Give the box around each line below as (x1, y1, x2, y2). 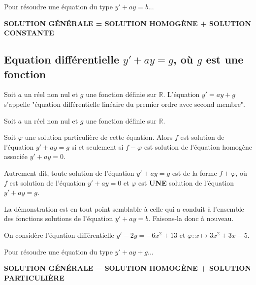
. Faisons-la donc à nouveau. (148, 213, 234, 223)
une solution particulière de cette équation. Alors (25, 132, 173, 142)
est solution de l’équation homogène (144, 141, 253, 152)
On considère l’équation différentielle (4, 229, 114, 240)
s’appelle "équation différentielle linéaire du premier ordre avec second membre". (4, 98, 245, 109)
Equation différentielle (4, 52, 120, 67)
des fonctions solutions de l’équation (4, 213, 113, 223)
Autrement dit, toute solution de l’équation (4, 167, 134, 178)
